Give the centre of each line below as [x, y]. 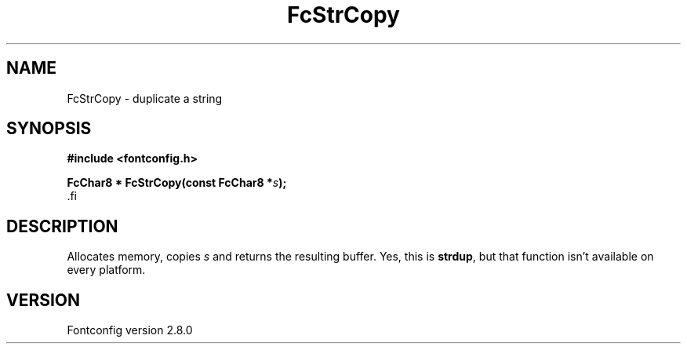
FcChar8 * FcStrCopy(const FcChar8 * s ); [177, 183]
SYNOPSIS [49, 129]
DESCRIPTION [62, 226]
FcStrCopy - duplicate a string [145, 98]
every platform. [106, 270]
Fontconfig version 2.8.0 [130, 330]
